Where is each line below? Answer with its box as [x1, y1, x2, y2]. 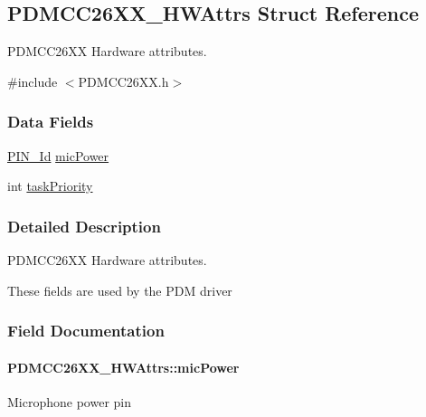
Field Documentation [7, 319, 165, 342]
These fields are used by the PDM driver [7, 280, 232, 299]
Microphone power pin [7, 392, 131, 411]
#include [7, 71, 58, 90]
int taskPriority [7, 176, 93, 195]
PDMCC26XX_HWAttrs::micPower [7, 357, 240, 376]
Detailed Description [7, 214, 161, 237]
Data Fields [7, 110, 94, 133]
